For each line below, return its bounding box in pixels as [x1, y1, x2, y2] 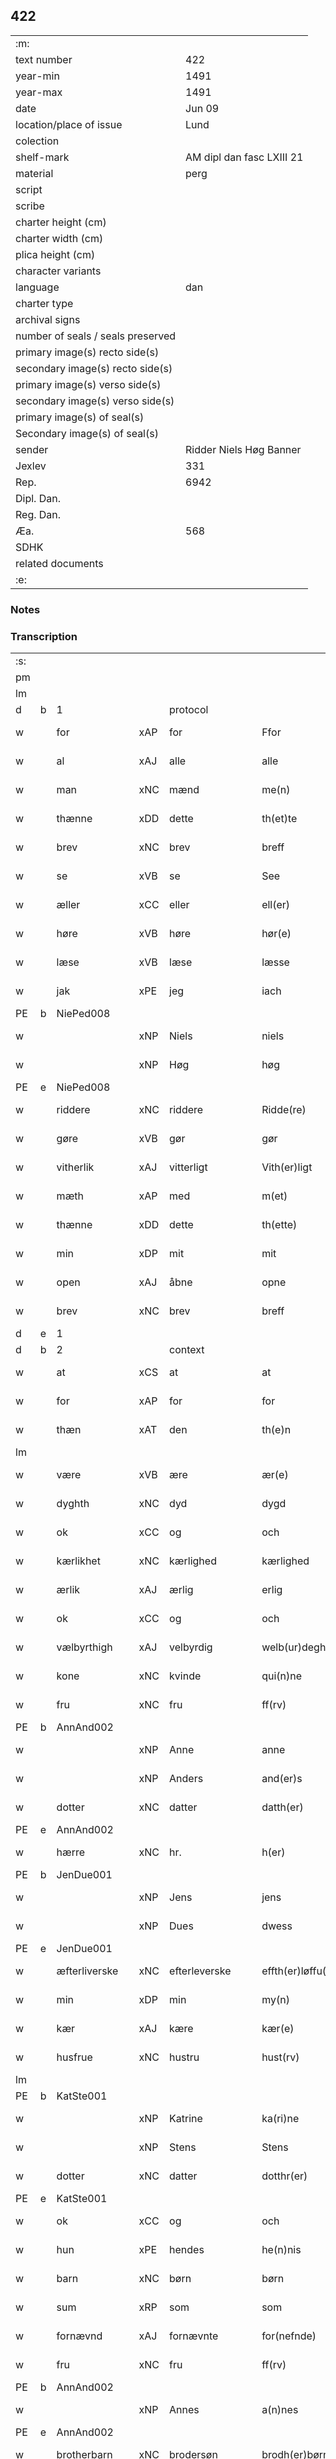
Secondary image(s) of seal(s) [15, 426, 159, 440]
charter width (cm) [15, 231, 104, 245]
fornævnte [169, 2329, 219, 2343]
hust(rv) [261, 2050, 300, 2064]
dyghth [56, 1497, 90, 1511]
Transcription [10, 629, 78, 643]
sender [15, 442, 49, 456]
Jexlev [15, 459, 47, 473]
